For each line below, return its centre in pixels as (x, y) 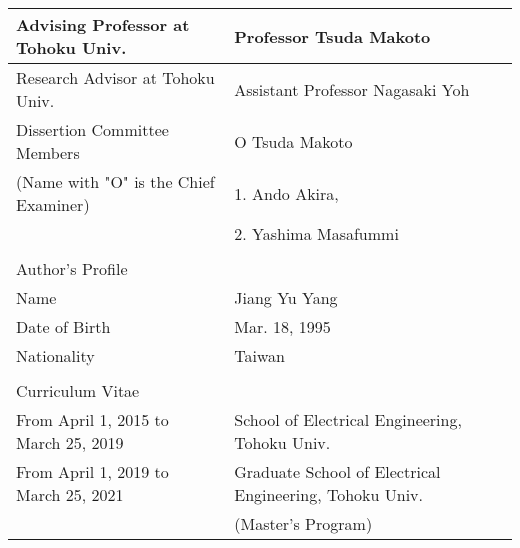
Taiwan (259, 355)
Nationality (55, 355)
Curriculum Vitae (78, 390)
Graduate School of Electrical (337, 471)
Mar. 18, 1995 (282, 326)
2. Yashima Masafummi (316, 233)
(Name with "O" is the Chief (115, 181)
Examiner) (53, 204)
